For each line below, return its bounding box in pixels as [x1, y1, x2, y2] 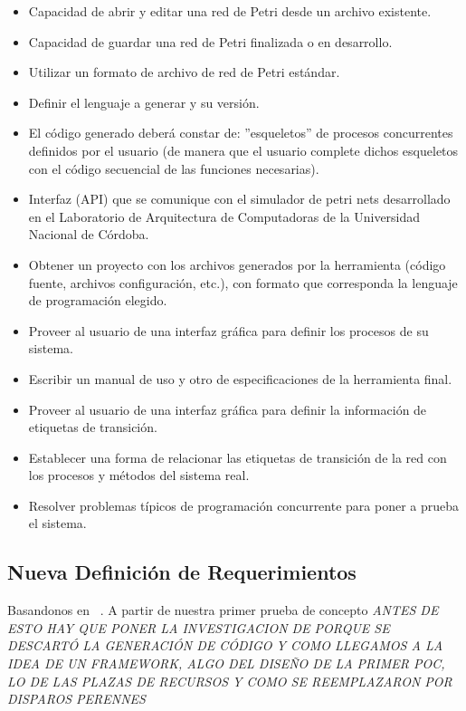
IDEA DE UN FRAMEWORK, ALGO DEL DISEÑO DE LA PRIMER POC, [7, 654, 445, 673]
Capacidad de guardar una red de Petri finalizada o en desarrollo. [28, 32, 393, 51]
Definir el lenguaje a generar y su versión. [28, 92, 260, 111]
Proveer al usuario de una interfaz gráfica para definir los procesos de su [28, 321, 429, 340]
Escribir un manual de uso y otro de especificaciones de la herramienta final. [28, 369, 452, 388]
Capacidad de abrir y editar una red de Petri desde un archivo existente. [28, 2, 432, 20]
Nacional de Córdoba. [28, 225, 149, 244]
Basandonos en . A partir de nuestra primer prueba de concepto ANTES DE [7, 601, 439, 620]
